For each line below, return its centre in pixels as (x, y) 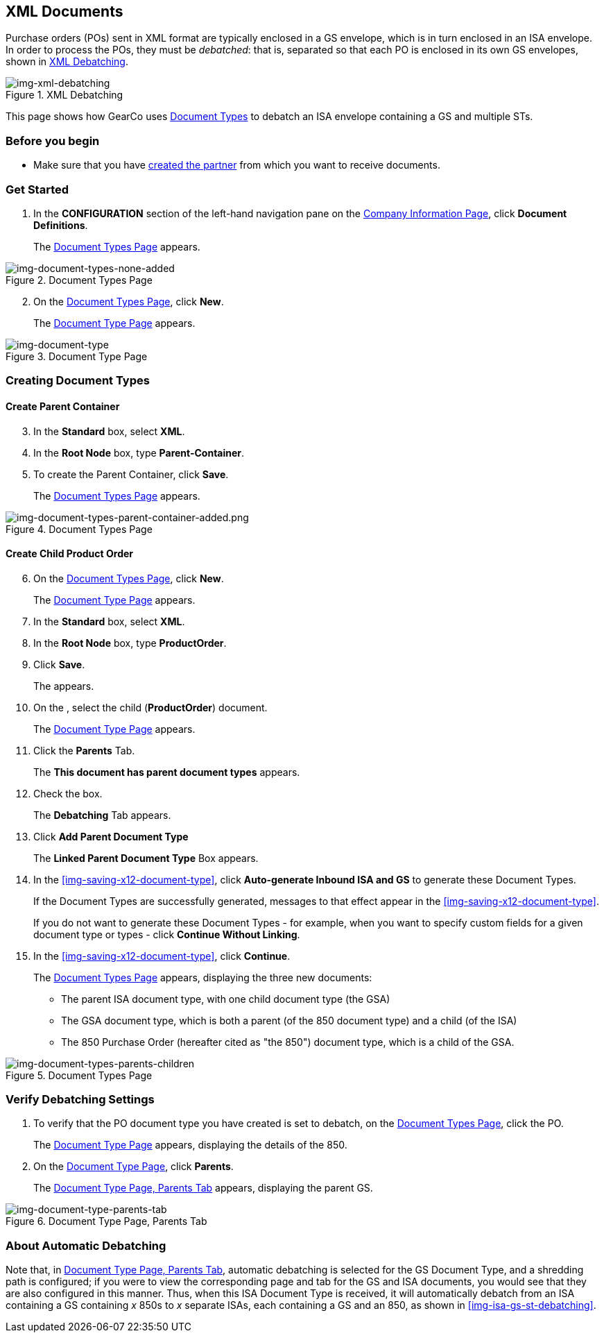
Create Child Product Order (70, 554)
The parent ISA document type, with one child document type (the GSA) (226, 999)
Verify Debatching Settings (80, 1100)
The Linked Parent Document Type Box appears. (146, 858)
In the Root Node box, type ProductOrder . (130, 643)
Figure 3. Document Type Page (77, 356)
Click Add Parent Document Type (111, 836)
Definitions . (61, 225)
